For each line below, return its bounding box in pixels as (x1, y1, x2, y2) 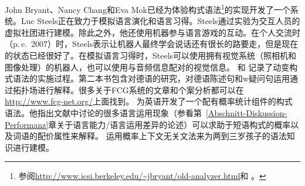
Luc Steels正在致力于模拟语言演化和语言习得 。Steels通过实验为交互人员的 (21, 15, 300, 27)
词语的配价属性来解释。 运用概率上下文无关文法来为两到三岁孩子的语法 (12, 130, 287, 142)
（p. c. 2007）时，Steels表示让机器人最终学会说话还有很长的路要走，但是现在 (5, 38, 299, 50)
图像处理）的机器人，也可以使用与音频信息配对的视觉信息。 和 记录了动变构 (5, 60, 298, 73)
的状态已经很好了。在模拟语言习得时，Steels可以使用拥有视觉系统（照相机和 (5, 49, 297, 62)
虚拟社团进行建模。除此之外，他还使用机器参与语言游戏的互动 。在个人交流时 (5, 26, 300, 38)
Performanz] (5, 118, 49, 130)
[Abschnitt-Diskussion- (206, 107, 287, 119)
